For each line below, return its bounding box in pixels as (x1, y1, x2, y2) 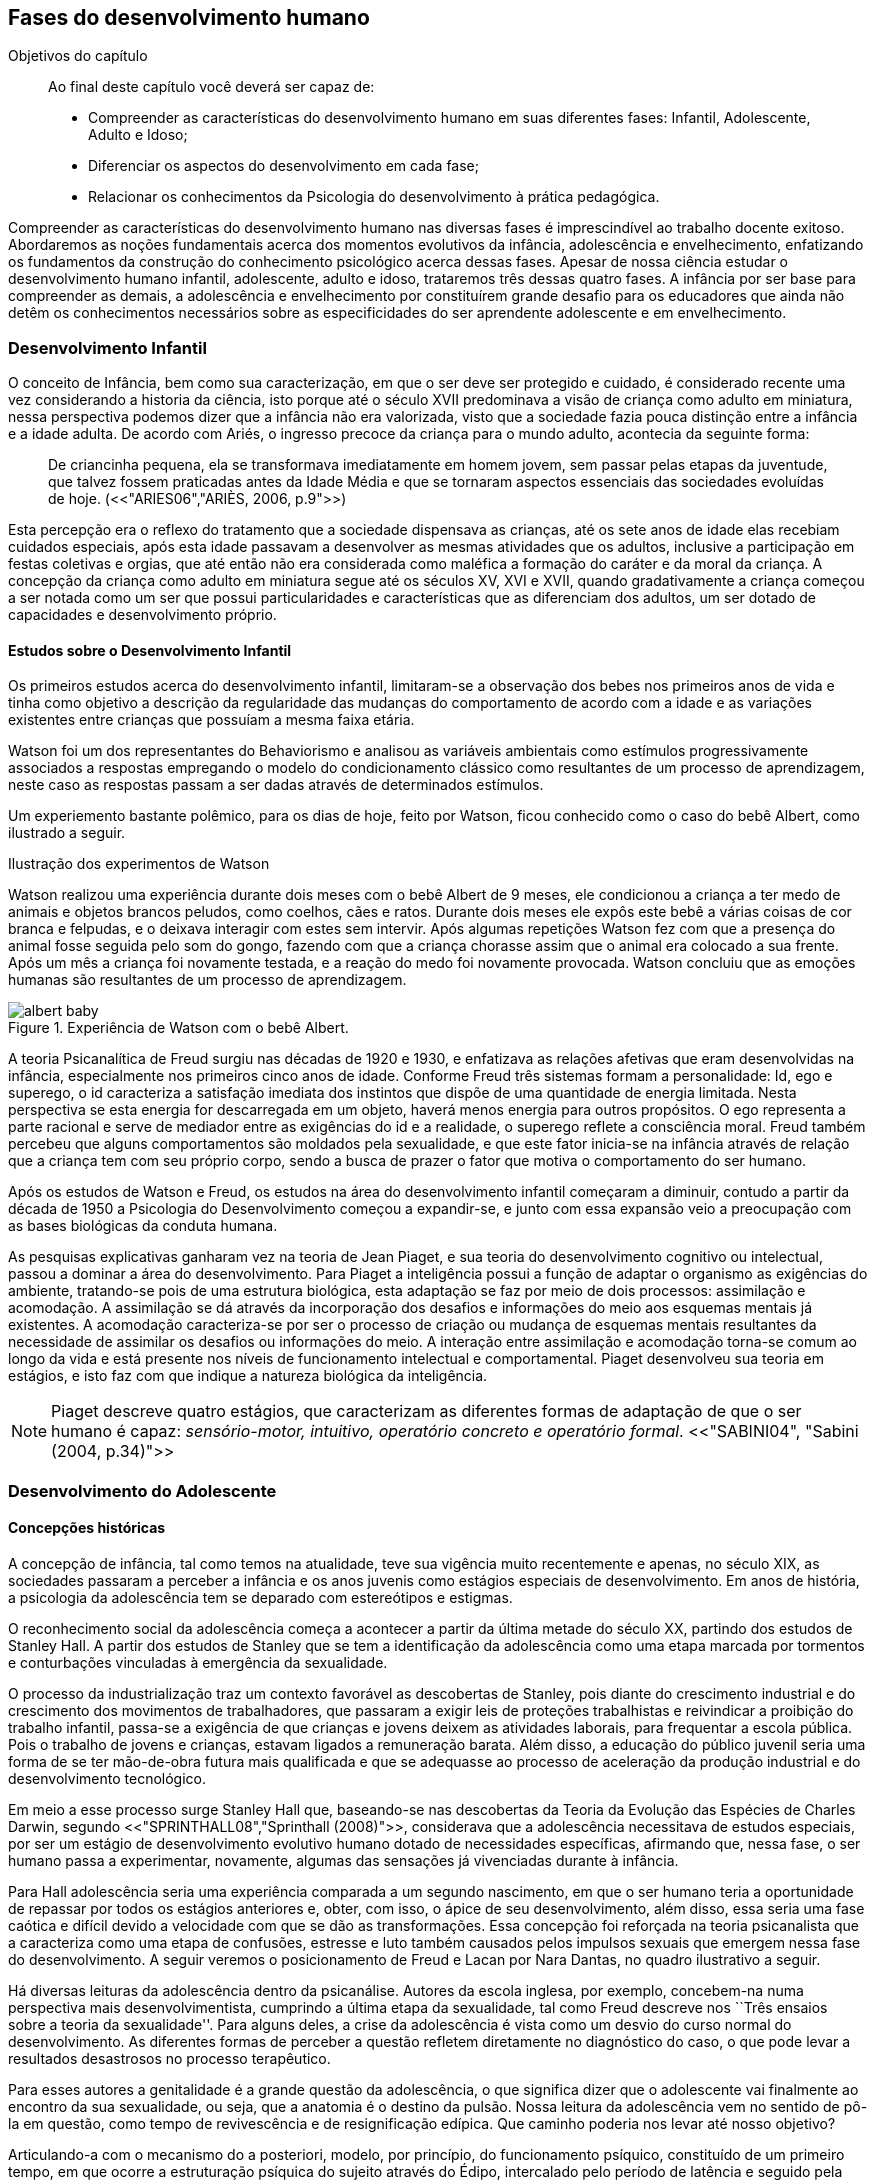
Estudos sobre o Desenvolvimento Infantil (8, 641, 292, 659)
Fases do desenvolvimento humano (8, 5, 370, 30)
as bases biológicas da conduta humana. (8, 1217, 278, 1235)
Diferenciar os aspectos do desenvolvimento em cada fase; (88, 157, 479, 175)
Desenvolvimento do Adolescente (8, 1480, 277, 1501)
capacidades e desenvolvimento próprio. (8, 606, 277, 624)
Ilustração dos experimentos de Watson (8, 855, 270, 873)
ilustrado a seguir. (8, 824, 126, 842)
